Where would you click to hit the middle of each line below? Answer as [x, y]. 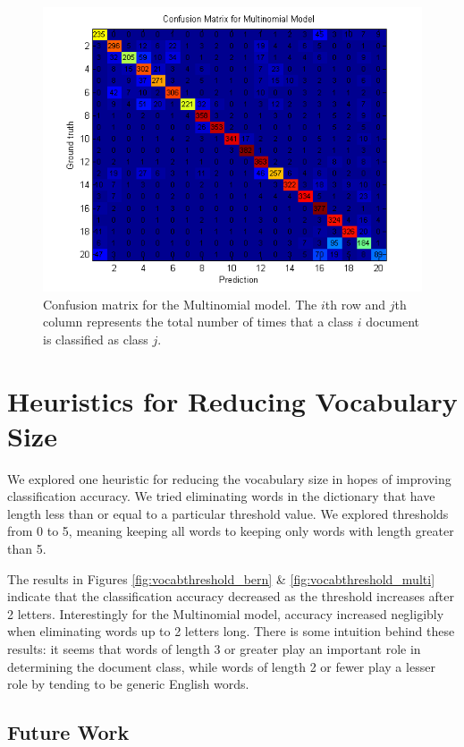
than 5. [27, 549]
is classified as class [96, 339]
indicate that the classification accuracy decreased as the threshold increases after [231, 596]
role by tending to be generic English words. [128, 684]
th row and [355, 304]
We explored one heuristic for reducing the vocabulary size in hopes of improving [229, 478]
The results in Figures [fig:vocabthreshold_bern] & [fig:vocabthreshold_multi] [221, 578]
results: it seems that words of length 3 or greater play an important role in [214, 649]
